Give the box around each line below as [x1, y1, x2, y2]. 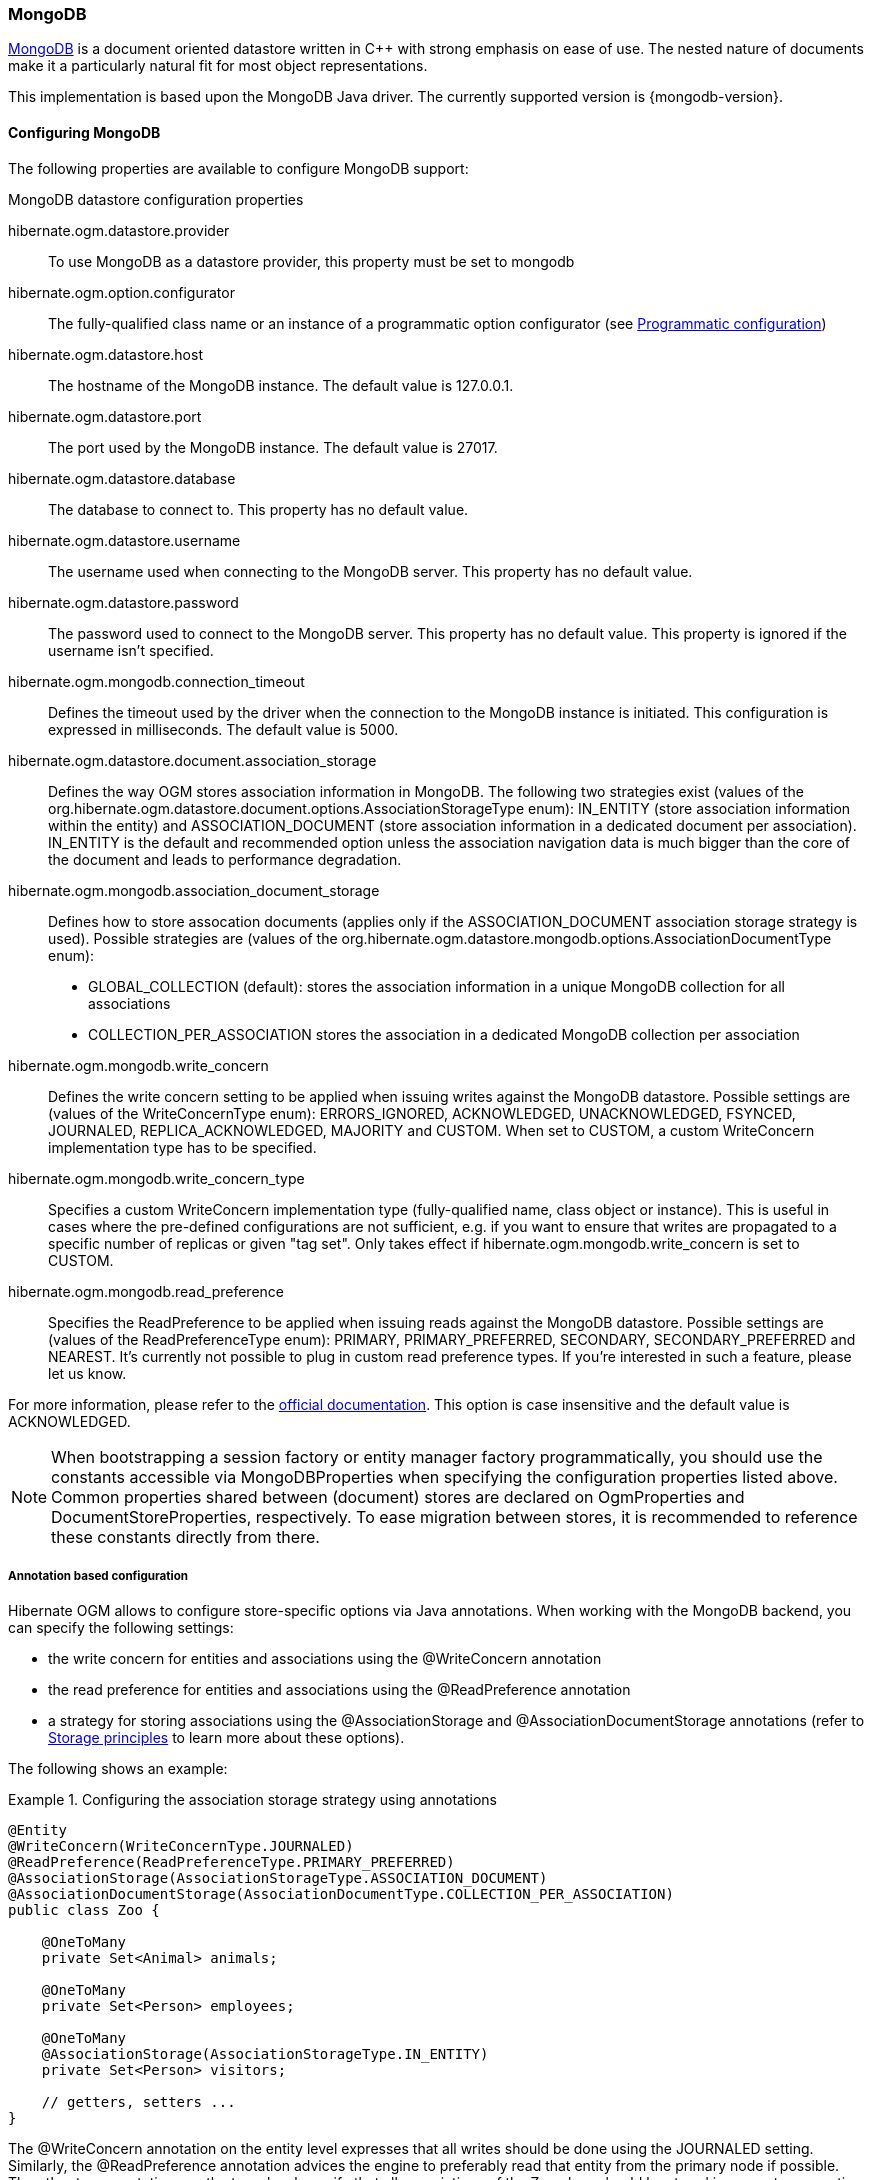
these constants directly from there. [51, 1526, 320, 1547]
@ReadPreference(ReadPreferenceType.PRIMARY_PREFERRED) [8, 1854, 455, 1871]
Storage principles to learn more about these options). [48, 1729, 405, 1747]
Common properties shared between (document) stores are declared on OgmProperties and [51, 1486, 745, 1507]
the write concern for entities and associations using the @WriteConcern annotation [48, 1650, 602, 1668]
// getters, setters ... [41, 2094, 236, 2111]
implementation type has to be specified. [48, 1138, 317, 1156]
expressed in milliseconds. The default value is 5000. [48, 720, 399, 738]
